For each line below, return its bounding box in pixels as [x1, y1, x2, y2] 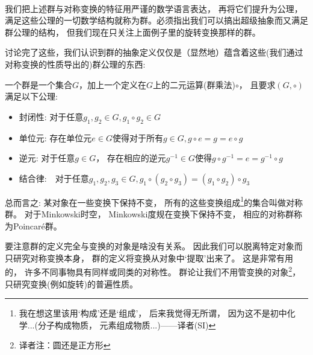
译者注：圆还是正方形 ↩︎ [19, 339, 111, 351]
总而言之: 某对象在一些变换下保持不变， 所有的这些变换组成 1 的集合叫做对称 [5, 194, 303, 208]
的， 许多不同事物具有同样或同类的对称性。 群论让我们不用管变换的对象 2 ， [5, 264, 301, 278]
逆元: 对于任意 [19, 152, 75, 164]
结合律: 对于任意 [19, 171, 89, 184]
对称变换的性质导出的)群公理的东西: [5, 57, 146, 70]
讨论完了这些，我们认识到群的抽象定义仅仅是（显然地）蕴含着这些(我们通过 [5, 46, 303, 59]
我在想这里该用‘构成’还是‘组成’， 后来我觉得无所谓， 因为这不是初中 [19, 307, 287, 319]
